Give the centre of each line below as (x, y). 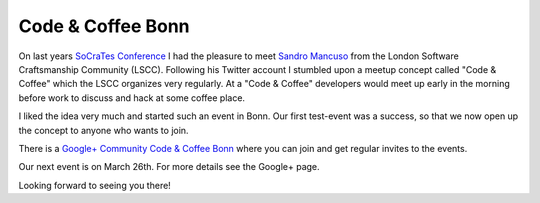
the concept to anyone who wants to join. (103, 130)
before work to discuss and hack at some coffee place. (131, 97)
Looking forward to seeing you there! (95, 185)
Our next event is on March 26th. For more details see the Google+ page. (169, 167)
